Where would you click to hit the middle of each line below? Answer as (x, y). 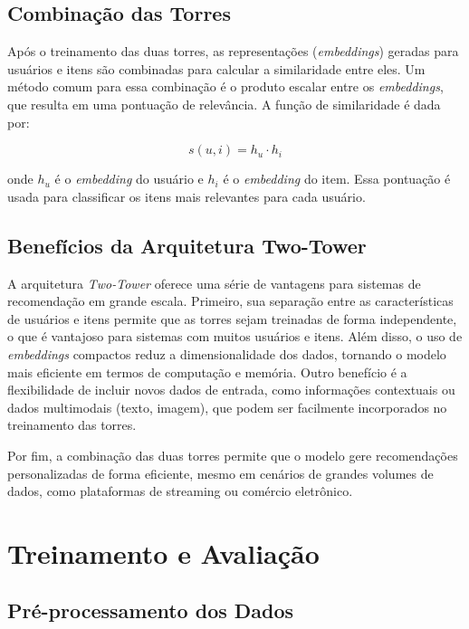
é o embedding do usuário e (129, 179)
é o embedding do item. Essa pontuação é (337, 179)
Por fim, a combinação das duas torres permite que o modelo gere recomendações (233, 455)
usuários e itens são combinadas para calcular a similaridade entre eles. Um (216, 68)
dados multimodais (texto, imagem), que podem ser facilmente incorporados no (227, 407)
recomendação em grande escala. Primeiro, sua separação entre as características (230, 301)
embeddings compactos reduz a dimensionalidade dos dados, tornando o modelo (227, 353)
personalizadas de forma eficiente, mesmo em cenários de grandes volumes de (220, 473)
